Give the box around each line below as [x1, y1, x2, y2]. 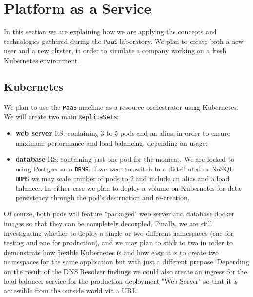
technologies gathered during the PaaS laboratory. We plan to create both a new [4, 36, 244, 46]
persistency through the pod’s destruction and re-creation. [15, 192, 190, 202]
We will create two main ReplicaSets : [4, 111, 119, 122]
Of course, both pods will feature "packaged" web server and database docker [4, 209, 234, 219]
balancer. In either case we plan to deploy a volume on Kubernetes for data [15, 183, 241, 193]
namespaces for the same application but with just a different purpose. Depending [4, 256, 249, 267]
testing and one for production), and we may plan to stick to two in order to [4, 237, 233, 248]
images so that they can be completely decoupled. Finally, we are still [4, 218, 212, 228]
